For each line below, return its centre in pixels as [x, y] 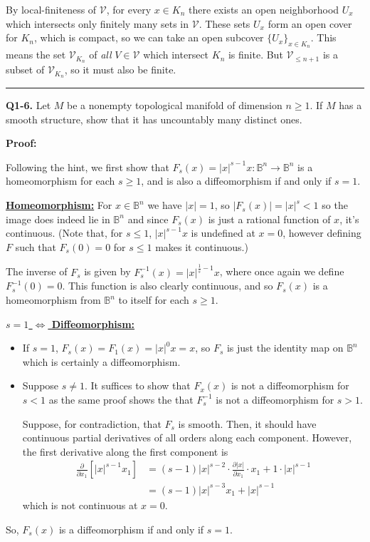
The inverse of [37, 271]
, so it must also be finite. [120, 70]
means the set [36, 55]
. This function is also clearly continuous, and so [168, 286]
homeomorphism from [53, 300]
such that [36, 246]
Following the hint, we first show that [88, 167]
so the [335, 205]
